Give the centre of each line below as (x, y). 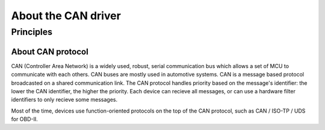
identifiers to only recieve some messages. (64, 100)
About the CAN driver (66, 16)
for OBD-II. (25, 119)
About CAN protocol (50, 51)
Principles (32, 32)
